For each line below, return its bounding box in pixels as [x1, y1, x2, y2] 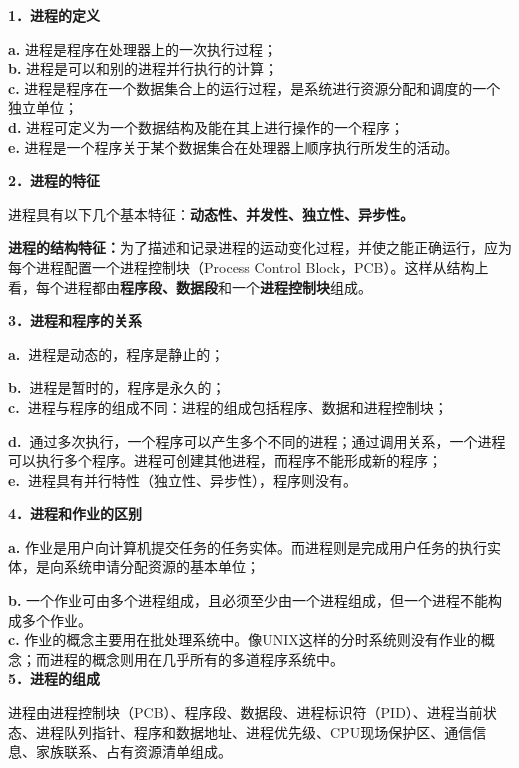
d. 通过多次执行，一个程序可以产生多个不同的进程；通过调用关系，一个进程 [8, 430, 506, 451]
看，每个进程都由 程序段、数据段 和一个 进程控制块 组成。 [8, 276, 372, 297]
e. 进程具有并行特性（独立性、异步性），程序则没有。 [8, 469, 357, 490]
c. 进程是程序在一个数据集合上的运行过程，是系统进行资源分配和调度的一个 [8, 77, 501, 98]
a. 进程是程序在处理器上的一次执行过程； [8, 38, 277, 59]
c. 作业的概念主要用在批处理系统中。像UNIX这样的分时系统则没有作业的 [8, 629, 481, 650]
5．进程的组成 [8, 668, 101, 689]
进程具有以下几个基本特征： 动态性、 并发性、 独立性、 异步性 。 [8, 203, 414, 224]
